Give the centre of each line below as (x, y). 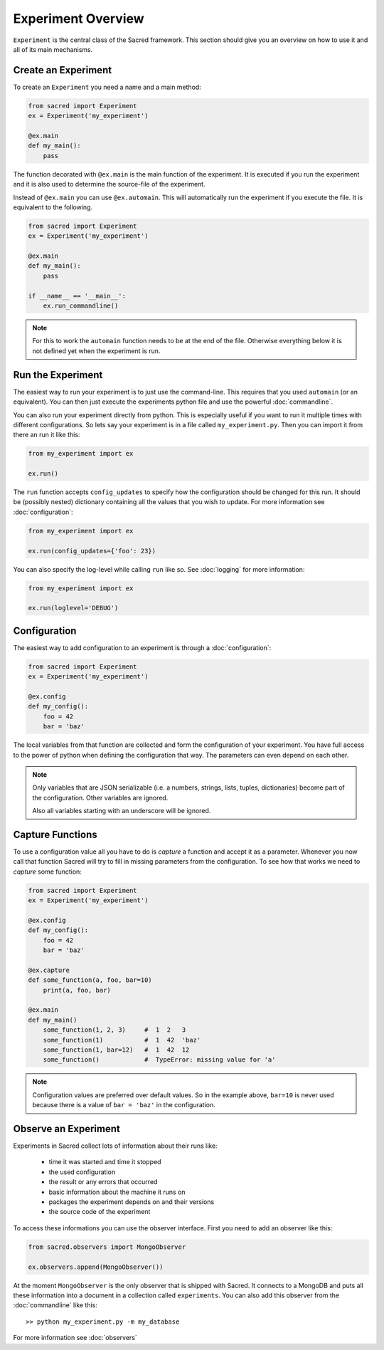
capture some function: (47, 872)
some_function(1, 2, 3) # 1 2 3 (114, 1030)
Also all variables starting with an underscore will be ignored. (122, 811)
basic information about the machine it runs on (117, 1192)
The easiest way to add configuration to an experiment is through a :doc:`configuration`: (142, 647)
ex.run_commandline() (81, 306)
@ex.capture (49, 970)
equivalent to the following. (53, 207)
